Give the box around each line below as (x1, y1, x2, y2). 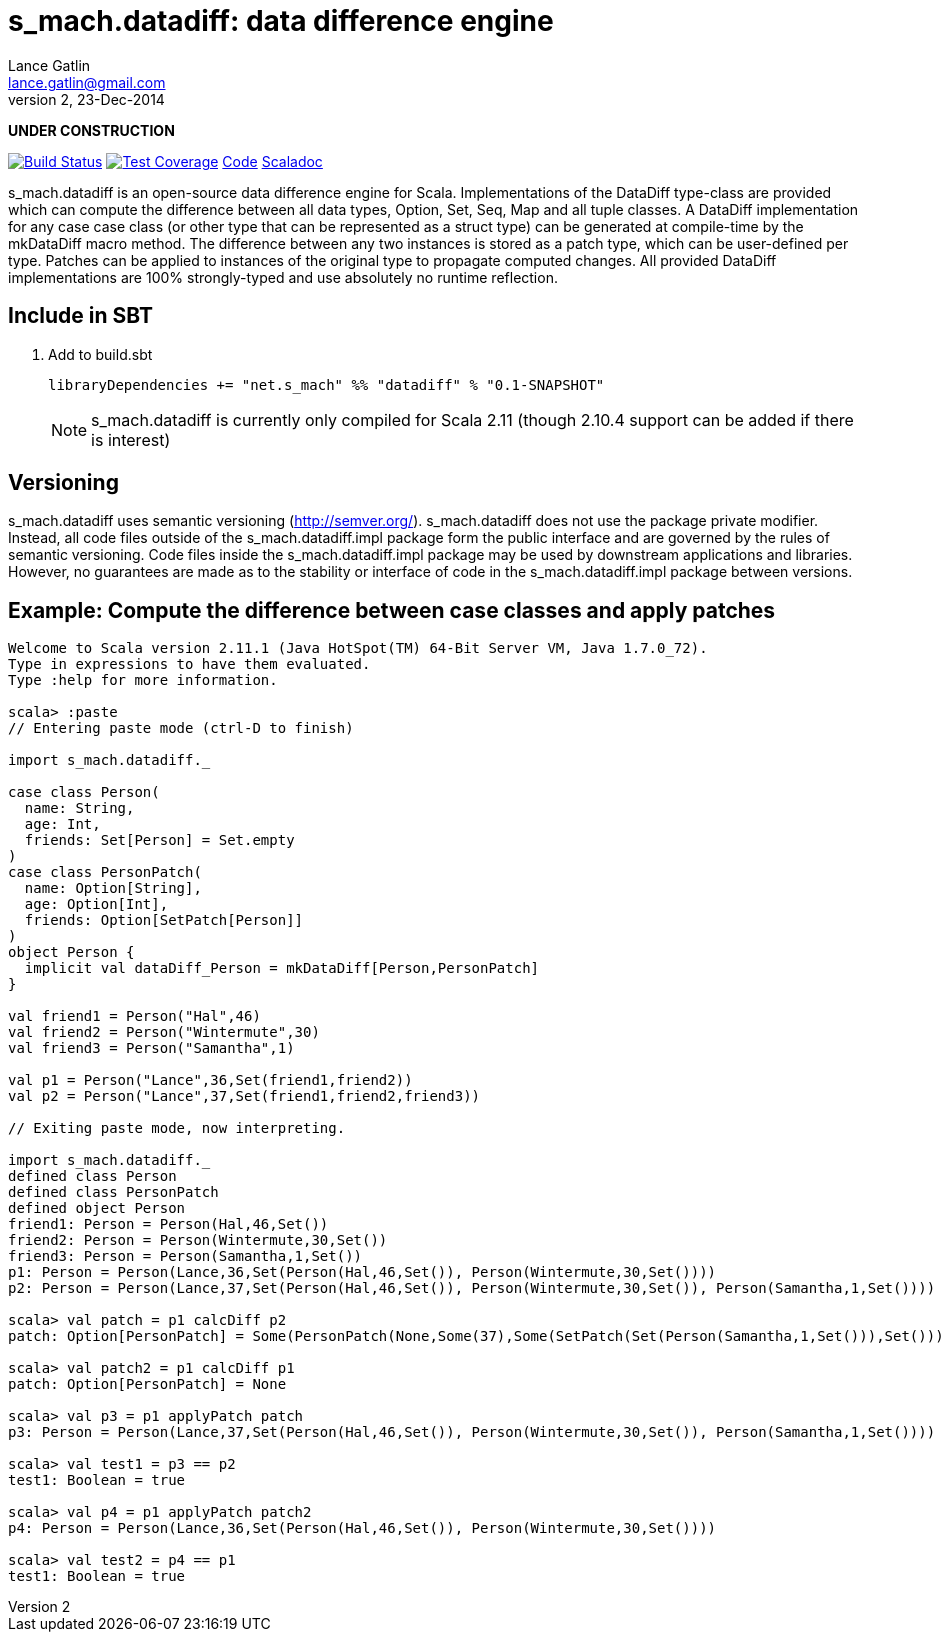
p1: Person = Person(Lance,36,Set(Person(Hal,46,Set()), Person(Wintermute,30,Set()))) (8, 1264, 717, 1281)
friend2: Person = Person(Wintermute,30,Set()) (8, 1232, 388, 1249)
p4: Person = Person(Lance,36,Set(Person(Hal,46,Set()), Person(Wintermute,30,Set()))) (8, 1520, 717, 1537)
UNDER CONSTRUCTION (8, 121, 175, 139)
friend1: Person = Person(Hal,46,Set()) (8, 1216, 329, 1233)
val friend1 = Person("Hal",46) (8, 1008, 261, 1025)
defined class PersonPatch (8, 1184, 219, 1201)
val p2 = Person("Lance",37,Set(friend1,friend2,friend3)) (8, 1088, 481, 1105)
